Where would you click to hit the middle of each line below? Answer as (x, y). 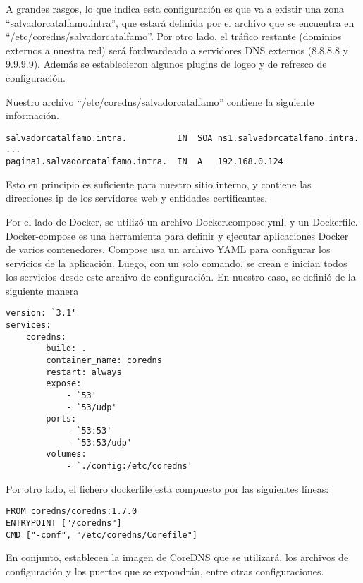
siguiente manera (42, 290)
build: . (66, 349)
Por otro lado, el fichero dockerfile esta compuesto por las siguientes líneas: (167, 488)
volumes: (66, 454)
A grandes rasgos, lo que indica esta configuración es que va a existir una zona (175, 8)
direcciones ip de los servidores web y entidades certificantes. (137, 198)
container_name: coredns (104, 361)
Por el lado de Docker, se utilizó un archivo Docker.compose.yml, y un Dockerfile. (182, 221)
